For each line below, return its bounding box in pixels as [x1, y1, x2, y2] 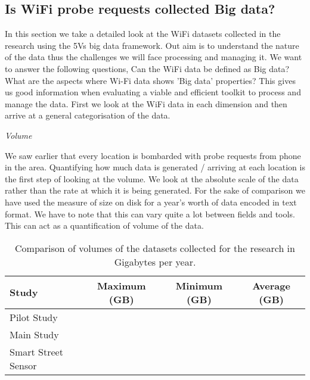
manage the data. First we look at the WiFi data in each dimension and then [5, 97, 287, 110]
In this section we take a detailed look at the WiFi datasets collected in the [5, 27, 281, 40]
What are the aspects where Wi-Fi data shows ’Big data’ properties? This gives [5, 74, 296, 86]
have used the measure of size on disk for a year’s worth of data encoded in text [5, 195, 297, 208]
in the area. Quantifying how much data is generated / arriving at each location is [5, 161, 305, 173]
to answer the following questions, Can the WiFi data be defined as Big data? [5, 62, 290, 74]
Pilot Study [10, 310, 58, 324]
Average [252, 278, 290, 292]
